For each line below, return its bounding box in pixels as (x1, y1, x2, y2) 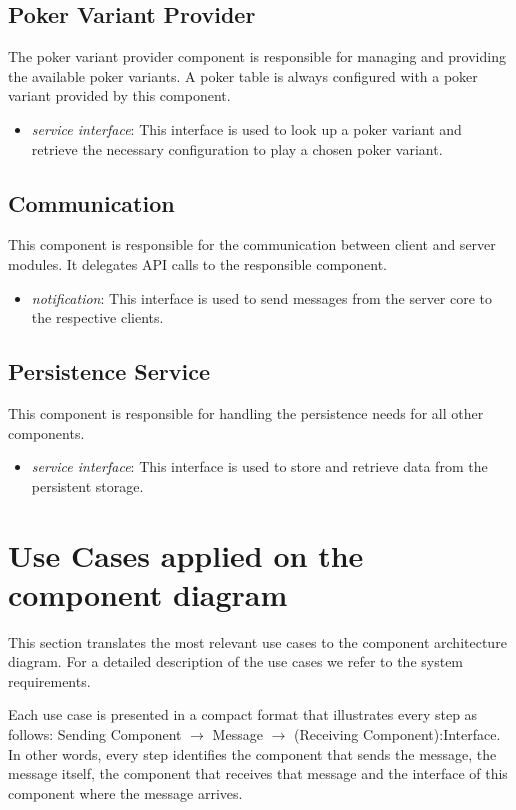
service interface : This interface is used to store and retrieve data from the (31, 456, 488, 477)
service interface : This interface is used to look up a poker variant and (31, 118, 462, 139)
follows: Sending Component (8, 724, 182, 745)
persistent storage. (31, 475, 144, 496)
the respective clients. (31, 307, 164, 328)
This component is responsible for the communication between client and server (8, 234, 496, 255)
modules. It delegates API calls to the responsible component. (8, 253, 387, 274)
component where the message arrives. (8, 782, 243, 803)
